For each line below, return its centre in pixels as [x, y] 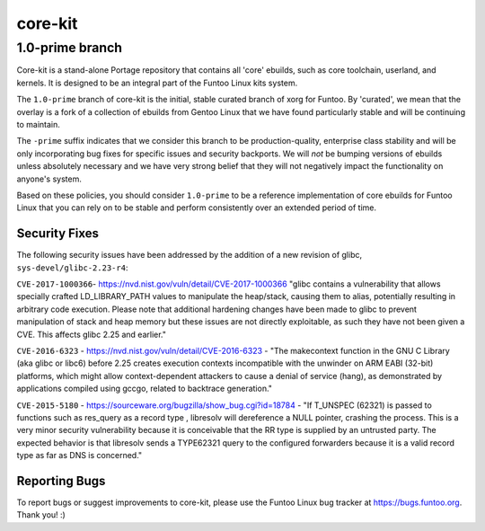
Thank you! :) [41, 515]
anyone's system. [49, 179]
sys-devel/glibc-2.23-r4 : [72, 267]
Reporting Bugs [61, 481]
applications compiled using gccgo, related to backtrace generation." [145, 389]
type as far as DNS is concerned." [79, 456]
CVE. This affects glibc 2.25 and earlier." [91, 334]
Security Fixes [57, 234]
